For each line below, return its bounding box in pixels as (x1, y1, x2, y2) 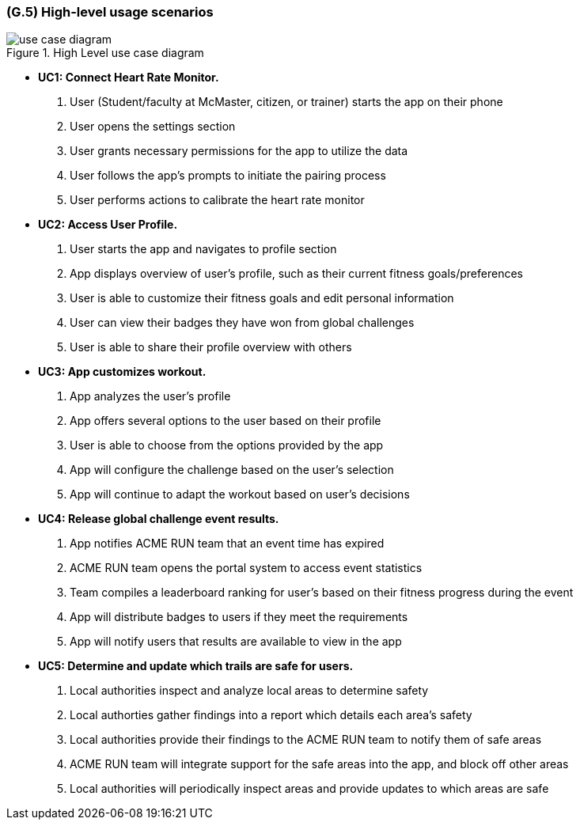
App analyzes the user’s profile (70, 389, 231, 404)
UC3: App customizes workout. (38, 365, 207, 379)
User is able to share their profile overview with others (70, 340, 352, 354)
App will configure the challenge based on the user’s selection (70, 463, 394, 477)
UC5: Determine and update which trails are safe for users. (38, 659, 354, 673)
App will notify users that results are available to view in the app (70, 635, 402, 649)
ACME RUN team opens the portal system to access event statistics (70, 561, 423, 575)
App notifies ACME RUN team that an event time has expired (70, 536, 385, 551)
